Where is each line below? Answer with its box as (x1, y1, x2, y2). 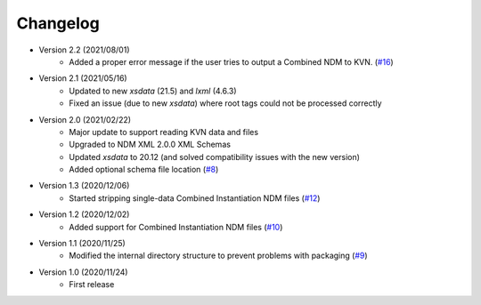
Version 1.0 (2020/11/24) (38, 267, 128, 277)
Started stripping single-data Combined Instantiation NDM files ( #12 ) (69, 192, 321, 204)
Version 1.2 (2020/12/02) (38, 209, 130, 220)
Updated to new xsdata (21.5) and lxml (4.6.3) (69, 85, 237, 96)
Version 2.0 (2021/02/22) (38, 114, 132, 124)
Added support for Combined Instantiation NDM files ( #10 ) (69, 221, 283, 232)
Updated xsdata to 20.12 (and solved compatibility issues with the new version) (69, 151, 361, 162)
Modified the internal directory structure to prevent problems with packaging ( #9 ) (69, 250, 369, 261)
